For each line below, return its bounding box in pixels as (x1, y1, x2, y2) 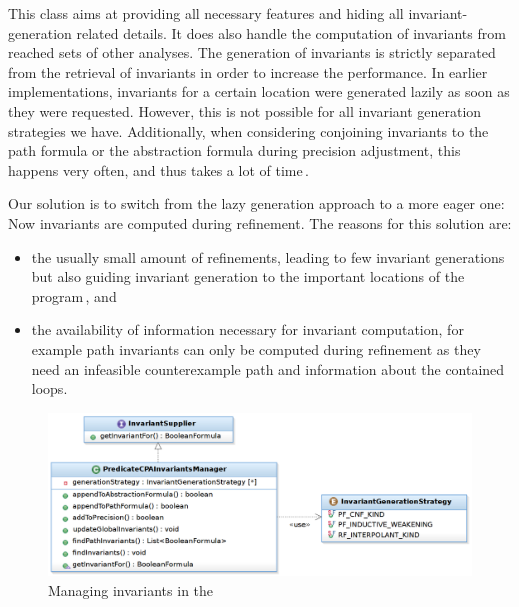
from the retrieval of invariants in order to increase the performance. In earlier (8, 61, 488, 82)
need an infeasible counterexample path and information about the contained (31, 358, 505, 379)
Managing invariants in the (48, 579, 214, 600)
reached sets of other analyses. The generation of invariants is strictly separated (8, 42, 496, 63)
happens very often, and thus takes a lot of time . (8, 159, 309, 180)
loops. (31, 378, 68, 399)
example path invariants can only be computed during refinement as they (31, 338, 481, 359)
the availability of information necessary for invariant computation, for (31, 319, 464, 340)
